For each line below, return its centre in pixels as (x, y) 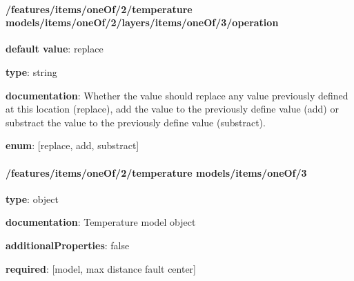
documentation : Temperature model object (101, 222)
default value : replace (55, 49)
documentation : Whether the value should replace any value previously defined (177, 95)
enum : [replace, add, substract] (72, 145)
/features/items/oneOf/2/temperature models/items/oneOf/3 (156, 172)
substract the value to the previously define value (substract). (136, 122)
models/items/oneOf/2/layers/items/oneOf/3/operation (142, 22)
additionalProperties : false (68, 245)
